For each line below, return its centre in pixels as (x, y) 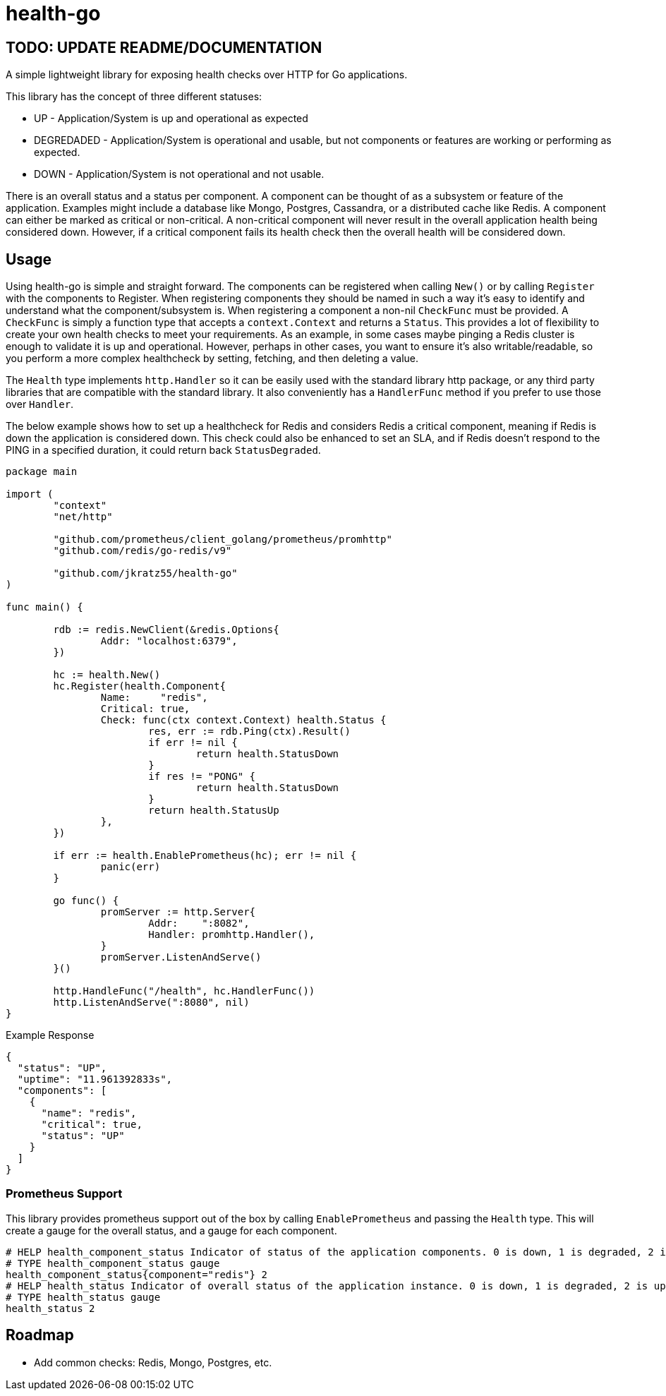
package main (42, 472)
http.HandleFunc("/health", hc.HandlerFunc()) (184, 991)
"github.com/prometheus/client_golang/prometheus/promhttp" (223, 540)
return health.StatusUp (214, 811)
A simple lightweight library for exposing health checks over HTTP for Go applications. (207, 75)
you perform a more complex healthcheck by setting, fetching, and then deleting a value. (212, 359)
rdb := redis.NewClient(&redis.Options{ (166, 630)
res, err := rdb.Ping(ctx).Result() (249, 732)
